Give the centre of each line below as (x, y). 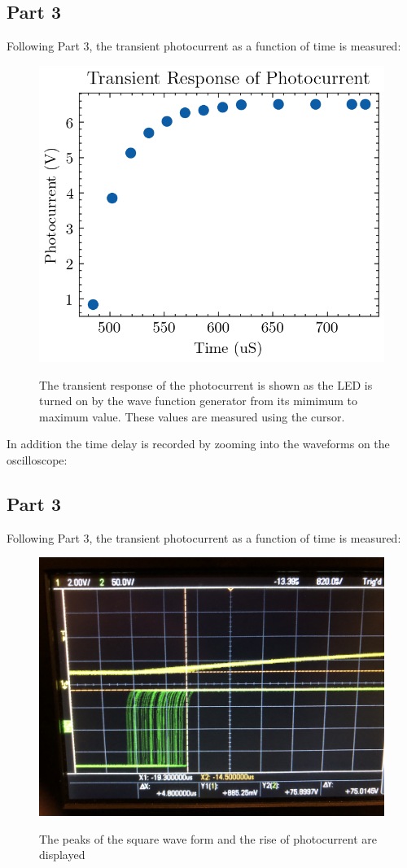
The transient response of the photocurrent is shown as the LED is (206, 384)
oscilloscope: (37, 459)
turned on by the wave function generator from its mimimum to (199, 401)
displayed (62, 855)
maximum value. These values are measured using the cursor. (192, 416)
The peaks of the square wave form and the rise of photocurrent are (208, 838)
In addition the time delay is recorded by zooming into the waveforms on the (198, 444)
